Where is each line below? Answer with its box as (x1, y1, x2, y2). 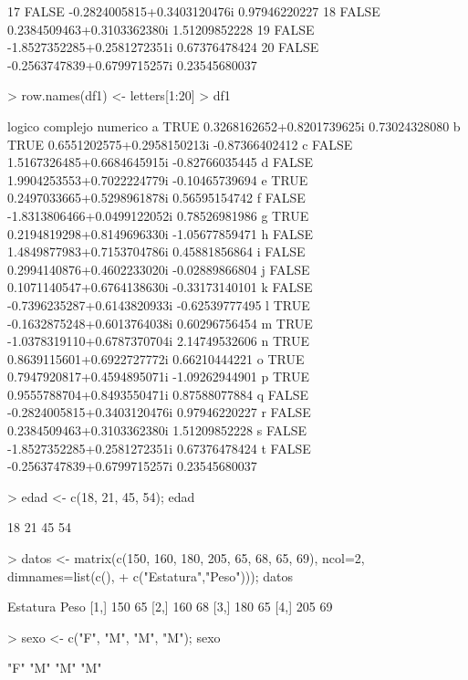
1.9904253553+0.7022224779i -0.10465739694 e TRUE (7, 170, 308, 189)
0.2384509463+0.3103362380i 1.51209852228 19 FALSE (7, 19, 315, 38)
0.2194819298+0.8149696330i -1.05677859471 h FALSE (7, 224, 314, 243)
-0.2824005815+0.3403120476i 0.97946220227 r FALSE (7, 403, 311, 422)
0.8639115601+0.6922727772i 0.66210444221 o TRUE (7, 349, 305, 368)
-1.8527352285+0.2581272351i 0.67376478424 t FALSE (7, 438, 311, 457)
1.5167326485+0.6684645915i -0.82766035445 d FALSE (7, 152, 314, 172)
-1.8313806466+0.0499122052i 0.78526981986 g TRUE (7, 205, 309, 225)
